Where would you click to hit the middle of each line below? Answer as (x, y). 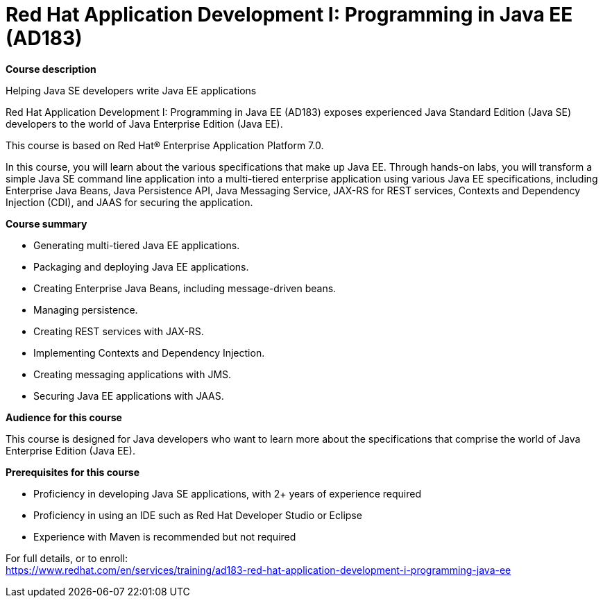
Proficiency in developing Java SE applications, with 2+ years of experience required (228, 493)
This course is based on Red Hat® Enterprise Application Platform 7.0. (165, 145)
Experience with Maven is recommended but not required (165, 536)
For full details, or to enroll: (67, 558)
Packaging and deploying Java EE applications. (141, 266)
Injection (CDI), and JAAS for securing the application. (129, 202)
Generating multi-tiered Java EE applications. (137, 245)
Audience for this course (64, 417)
